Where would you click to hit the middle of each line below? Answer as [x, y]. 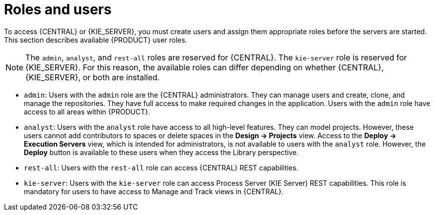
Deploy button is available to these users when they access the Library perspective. [161, 152]
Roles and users [58, 9]
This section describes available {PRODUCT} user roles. [96, 40]
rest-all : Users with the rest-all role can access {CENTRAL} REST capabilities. [161, 167]
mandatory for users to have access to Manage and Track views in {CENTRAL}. [154, 191]
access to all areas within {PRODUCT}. [87, 111]
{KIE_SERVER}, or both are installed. [93, 77]
